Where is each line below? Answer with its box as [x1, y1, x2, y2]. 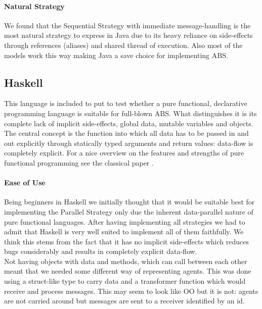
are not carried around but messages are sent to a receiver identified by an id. [4, 295, 245, 306]
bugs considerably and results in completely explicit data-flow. [4, 246, 197, 256]
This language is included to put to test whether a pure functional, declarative [4, 98, 247, 109]
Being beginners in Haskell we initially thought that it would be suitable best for [4, 196, 255, 207]
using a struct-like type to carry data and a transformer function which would [4, 276, 246, 286]
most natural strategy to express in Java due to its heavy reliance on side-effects [4, 30, 253, 40]
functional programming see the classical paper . [4, 157, 154, 168]
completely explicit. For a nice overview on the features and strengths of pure [4, 147, 244, 158]
